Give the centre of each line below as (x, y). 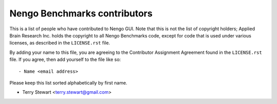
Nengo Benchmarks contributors (81, 13)
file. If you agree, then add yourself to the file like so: (65, 59)
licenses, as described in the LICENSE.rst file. (60, 43)
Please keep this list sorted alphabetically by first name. (68, 82)
